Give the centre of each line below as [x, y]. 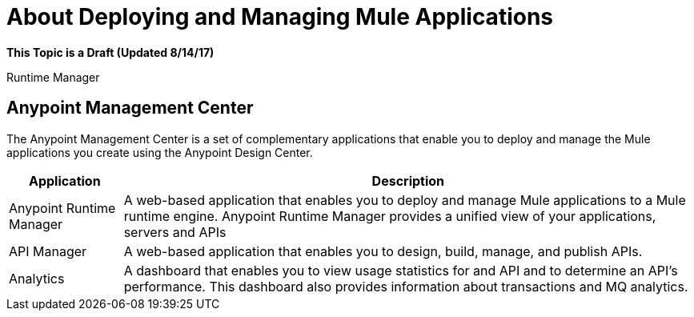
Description [408, 181]
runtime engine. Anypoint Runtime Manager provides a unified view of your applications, [390, 216]
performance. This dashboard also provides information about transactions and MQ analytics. [406, 286]
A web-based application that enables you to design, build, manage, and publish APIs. [383, 251]
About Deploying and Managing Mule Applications [280, 17]
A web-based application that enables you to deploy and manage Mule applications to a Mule [405, 200]
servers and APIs [175, 232]
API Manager [48, 251]
